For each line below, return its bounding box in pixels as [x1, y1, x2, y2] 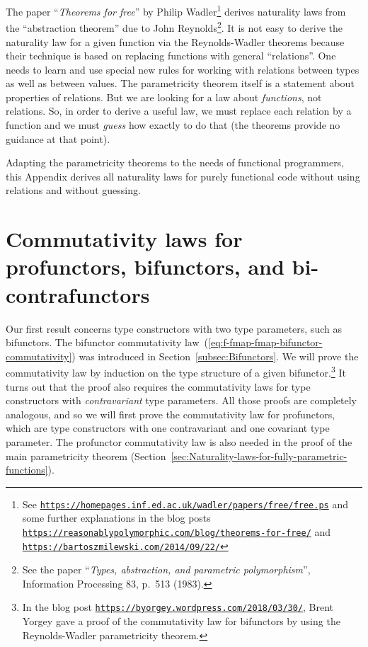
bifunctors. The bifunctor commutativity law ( [6, 335, 209, 350]
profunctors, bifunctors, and [6, 252, 284, 281]
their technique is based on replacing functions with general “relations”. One [6, 48, 336, 63]
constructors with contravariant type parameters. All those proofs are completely [6, 393, 357, 408]
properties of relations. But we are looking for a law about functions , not [6, 89, 322, 104]
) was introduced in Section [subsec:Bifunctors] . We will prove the [71, 348, 359, 363]
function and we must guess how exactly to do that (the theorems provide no [6, 118, 340, 132]
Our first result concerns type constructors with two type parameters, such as [6, 321, 342, 336]
